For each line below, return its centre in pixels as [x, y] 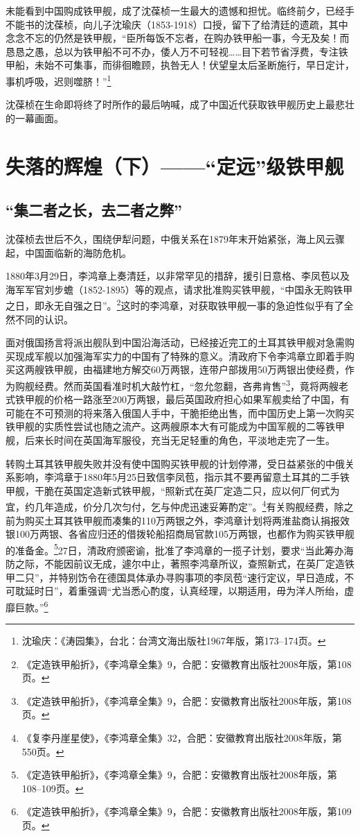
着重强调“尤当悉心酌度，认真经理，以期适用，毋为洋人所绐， [206, 591]
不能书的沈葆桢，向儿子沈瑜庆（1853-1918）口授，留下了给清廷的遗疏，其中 [177, 24]
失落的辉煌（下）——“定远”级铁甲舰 [175, 165]
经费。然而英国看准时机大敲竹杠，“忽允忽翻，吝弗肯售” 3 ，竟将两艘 [187, 384]
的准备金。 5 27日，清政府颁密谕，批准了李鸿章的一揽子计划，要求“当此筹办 [175, 549]
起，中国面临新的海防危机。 [69, 252]
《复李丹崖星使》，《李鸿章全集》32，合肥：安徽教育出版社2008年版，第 [182, 738]
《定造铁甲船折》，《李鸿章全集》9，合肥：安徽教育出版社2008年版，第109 [187, 811]
